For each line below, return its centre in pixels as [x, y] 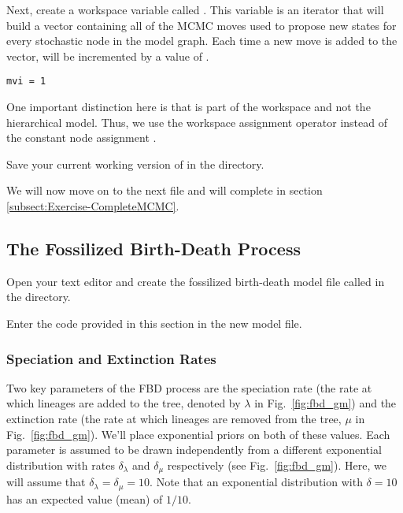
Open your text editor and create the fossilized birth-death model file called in [196, 281]
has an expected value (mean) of [85, 498]
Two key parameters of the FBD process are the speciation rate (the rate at [189, 387]
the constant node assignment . [81, 138]
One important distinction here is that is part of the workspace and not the [189, 107]
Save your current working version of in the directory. [135, 164]
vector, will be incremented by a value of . [108, 56]
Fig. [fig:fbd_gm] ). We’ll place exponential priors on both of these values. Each [198, 434]
